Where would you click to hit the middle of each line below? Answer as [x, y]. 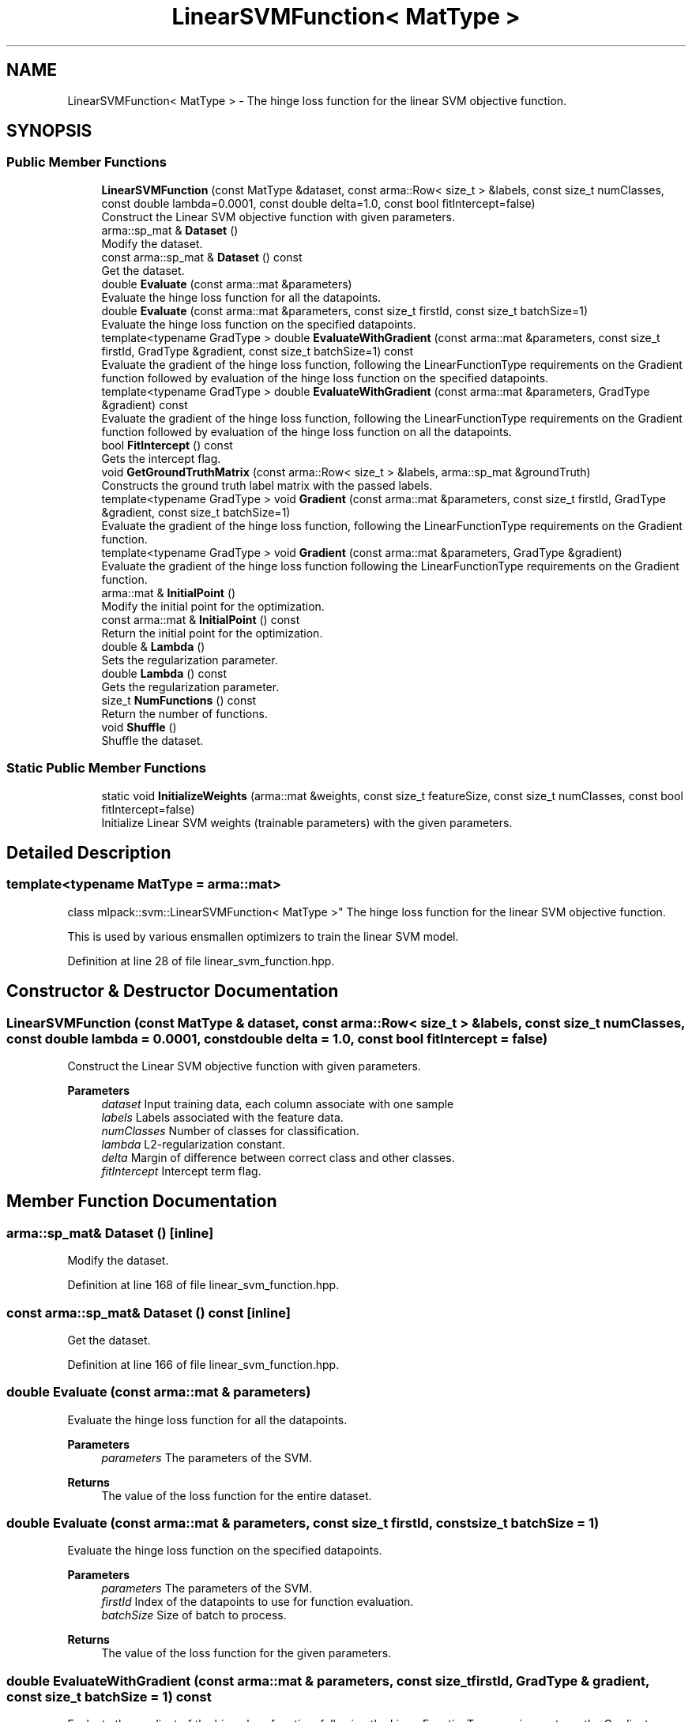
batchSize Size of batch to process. [194, 1615]
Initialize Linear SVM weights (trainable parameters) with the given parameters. [307, 822]
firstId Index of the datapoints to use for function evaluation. [258, 1602]
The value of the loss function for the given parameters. [246, 1653]
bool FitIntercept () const [167, 445]
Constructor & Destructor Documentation [173, 991]
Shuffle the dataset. [152, 740]
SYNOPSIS [49, 131]
